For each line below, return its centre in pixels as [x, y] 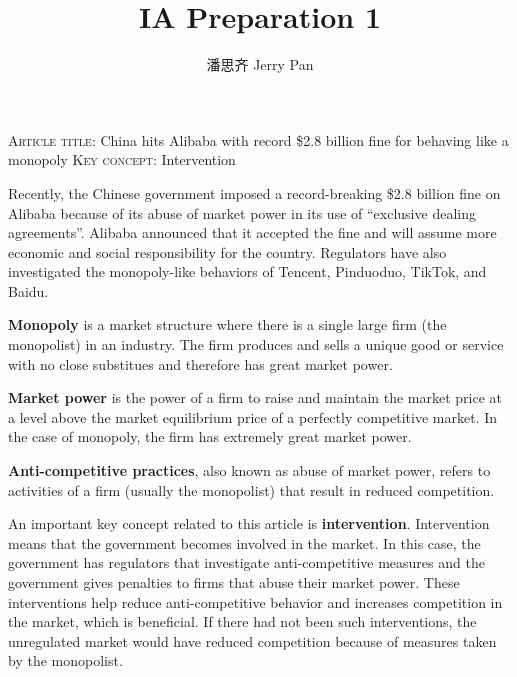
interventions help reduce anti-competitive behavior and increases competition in [255, 601]
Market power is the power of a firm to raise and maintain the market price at [255, 397]
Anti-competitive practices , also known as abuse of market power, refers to [249, 470]
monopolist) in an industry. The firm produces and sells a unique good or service [256, 344]
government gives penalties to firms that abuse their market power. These [234, 582]
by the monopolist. [65, 660]
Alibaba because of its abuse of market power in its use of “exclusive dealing [242, 212]
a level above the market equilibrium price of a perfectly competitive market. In [253, 416]
